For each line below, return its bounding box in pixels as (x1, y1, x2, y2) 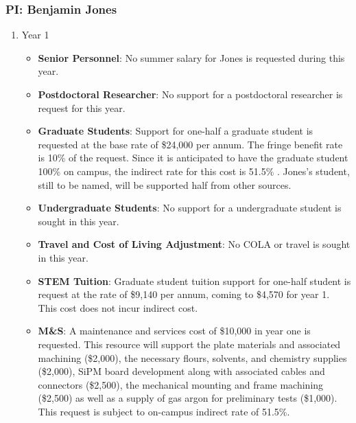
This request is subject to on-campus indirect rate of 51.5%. (38, 404, 290, 418)
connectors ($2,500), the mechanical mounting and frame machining (38, 377, 324, 391)
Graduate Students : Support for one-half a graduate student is (38, 124, 313, 138)
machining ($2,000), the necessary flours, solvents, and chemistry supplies (38, 350, 347, 365)
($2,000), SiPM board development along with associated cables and (38, 364, 325, 378)
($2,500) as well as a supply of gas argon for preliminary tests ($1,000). (38, 391, 337, 405)
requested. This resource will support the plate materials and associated (38, 336, 341, 351)
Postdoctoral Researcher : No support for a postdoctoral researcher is (38, 87, 343, 101)
